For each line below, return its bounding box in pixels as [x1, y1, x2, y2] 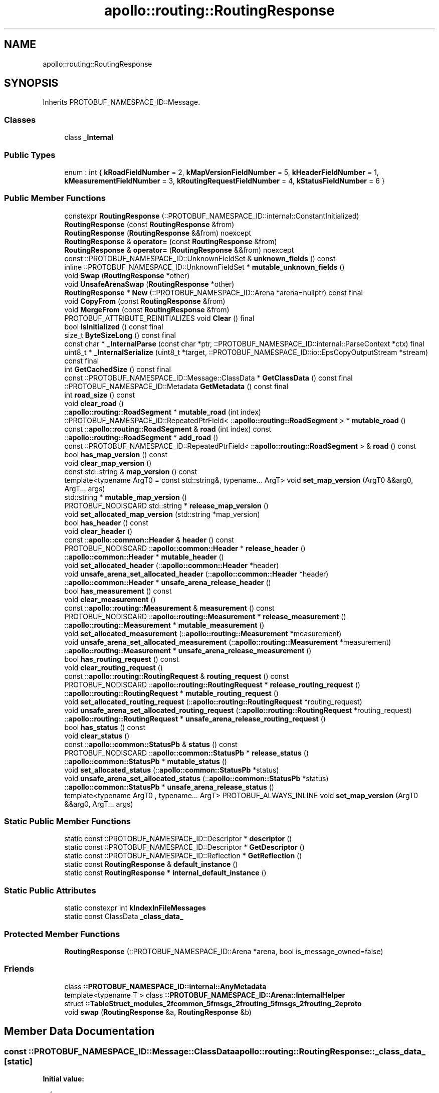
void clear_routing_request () [64, 663, 163, 672]
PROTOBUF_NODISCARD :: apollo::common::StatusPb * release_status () [64, 748, 309, 757]
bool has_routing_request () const [64, 654, 179, 663]
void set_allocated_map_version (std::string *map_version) [64, 509, 260, 518]
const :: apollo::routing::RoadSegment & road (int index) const [64, 424, 272, 433]
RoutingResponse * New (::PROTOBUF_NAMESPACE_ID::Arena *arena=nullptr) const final [64, 288, 363, 297]
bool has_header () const [64, 518, 148, 527]
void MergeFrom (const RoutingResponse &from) [64, 305, 230, 314]
